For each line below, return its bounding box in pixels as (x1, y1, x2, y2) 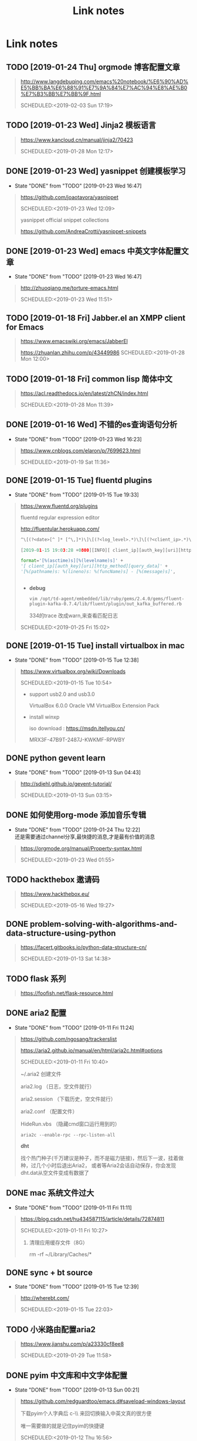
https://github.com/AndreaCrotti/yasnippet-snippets (20, 227, 147, 234)
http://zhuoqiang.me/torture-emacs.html (20, 284, 118, 291)
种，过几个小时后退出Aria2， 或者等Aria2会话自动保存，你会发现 (20, 1162, 176, 1169)
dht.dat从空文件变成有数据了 (20, 1169, 90, 1176)
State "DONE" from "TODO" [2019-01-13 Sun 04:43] (14, 769, 141, 776)
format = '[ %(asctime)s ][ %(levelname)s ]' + (20, 558, 124, 564)
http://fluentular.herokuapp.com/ (20, 525, 100, 532)
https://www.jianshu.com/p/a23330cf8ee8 (20, 1341, 124, 1348)
